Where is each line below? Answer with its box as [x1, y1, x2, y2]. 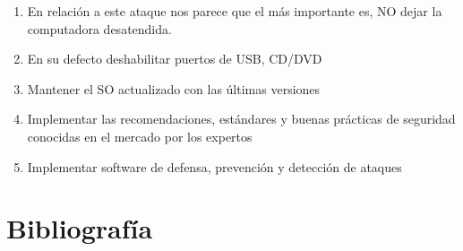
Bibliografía [6, 210, 153, 247]
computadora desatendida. [27, 19, 172, 38]
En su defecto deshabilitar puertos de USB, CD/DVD [27, 49, 322, 68]
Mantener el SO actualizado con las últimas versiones [27, 79, 321, 98]
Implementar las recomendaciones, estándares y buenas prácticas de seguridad [27, 109, 456, 128]
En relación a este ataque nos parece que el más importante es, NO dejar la [27, 2, 442, 20]
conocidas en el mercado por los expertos [27, 126, 253, 145]
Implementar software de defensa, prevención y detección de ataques [27, 157, 402, 176]
